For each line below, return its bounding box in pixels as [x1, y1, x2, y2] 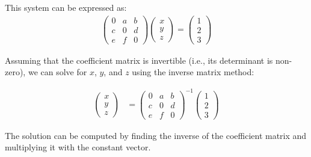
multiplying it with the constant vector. [5, 141, 151, 153]
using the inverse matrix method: [132, 66, 254, 78]
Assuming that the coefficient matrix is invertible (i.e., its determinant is [5, 54, 273, 66]
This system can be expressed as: [5, 1, 127, 13]
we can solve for [28, 66, 87, 78]
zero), [5, 66, 26, 78]
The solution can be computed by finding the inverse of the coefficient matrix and [5, 129, 307, 141]
